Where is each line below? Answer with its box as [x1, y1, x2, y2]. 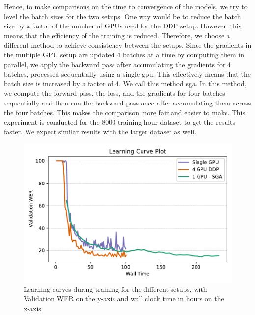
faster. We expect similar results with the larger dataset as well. [4, 126, 197, 136]
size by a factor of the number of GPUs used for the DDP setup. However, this [4, 21, 242, 31]
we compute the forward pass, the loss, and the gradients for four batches [4, 88, 225, 98]
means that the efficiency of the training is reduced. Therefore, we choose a [4, 30, 230, 40]
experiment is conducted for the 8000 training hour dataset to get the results [4, 117, 236, 127]
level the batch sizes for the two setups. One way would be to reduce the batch [4, 11, 241, 21]
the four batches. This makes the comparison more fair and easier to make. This [4, 107, 245, 117]
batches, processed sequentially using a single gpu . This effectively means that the [4, 69, 251, 79]
